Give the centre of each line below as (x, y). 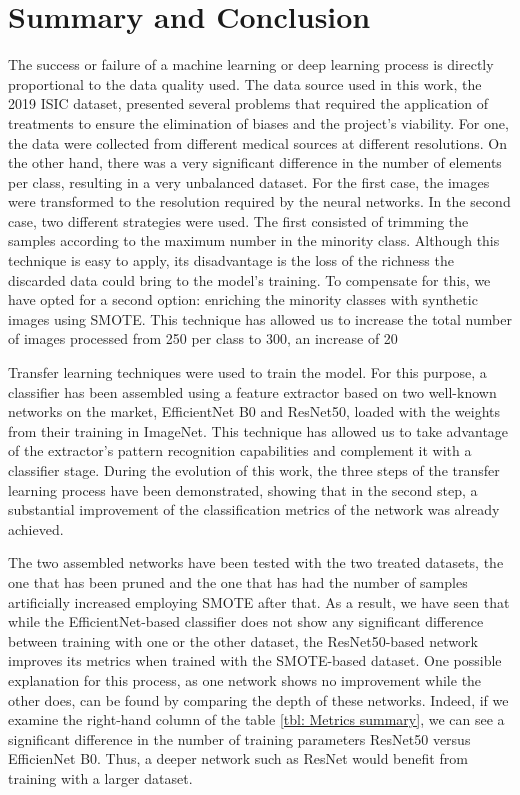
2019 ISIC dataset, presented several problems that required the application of (248, 103)
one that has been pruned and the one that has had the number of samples (238, 581)
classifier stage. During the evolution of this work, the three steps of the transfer (254, 470)
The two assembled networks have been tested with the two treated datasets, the (256, 562)
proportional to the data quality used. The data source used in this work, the (245, 83)
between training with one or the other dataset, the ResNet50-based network (243, 640)
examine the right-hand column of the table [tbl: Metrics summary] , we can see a (256, 719)
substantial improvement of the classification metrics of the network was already (254, 509)
